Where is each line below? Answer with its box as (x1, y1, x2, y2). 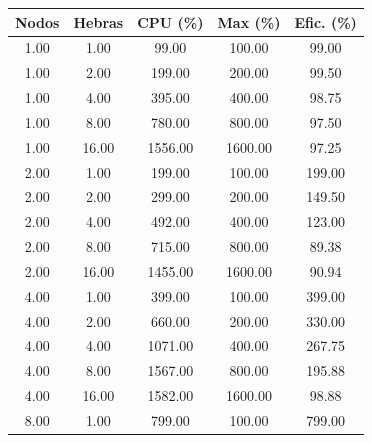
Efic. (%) (294, 11, 357, 32)
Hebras (73, 11, 124, 32)
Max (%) (217, 11, 281, 32)
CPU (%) (137, 11, 204, 32)
